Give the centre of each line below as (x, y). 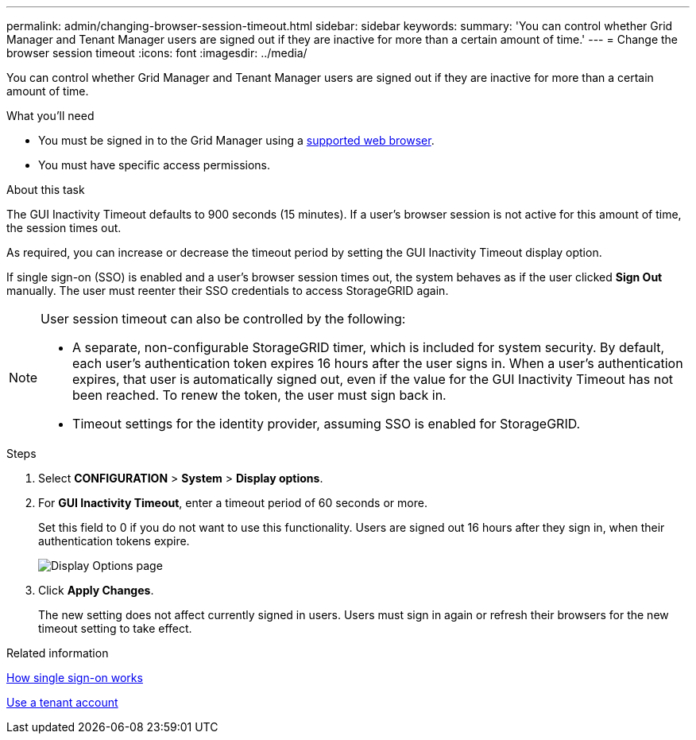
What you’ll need (50, 116)
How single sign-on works (75, 678)
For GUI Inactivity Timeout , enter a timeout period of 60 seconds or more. (233, 503)
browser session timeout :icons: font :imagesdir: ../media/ (157, 53)
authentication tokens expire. (114, 541)
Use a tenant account (62, 702)
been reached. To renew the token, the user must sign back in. (259, 395)
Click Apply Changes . (96, 590)
